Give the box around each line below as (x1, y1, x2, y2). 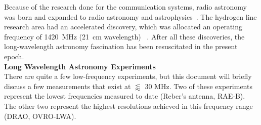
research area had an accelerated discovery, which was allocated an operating (4, 21, 242, 32)
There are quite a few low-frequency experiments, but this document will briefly (4, 71, 252, 81)
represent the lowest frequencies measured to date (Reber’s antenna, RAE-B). (4, 91, 245, 101)
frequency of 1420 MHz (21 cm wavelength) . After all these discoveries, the (4, 31, 245, 41)
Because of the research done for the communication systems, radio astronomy (4, 2, 247, 12)
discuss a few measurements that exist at (4, 80, 131, 91)
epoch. (4, 51, 24, 61)
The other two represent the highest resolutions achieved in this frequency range (4, 100, 253, 111)
